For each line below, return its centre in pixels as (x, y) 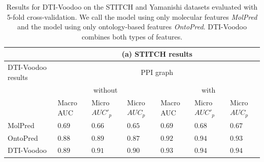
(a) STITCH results (157, 54)
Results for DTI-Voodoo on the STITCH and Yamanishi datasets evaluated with (132, 7)
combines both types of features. (132, 36)
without (106, 89)
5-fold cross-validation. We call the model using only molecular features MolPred (132, 16)
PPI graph (157, 72)
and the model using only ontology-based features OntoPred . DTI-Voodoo (132, 27)
